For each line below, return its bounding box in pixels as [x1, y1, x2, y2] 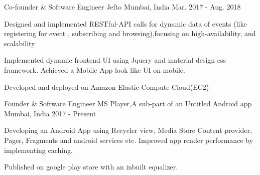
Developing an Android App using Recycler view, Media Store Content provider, [4, 125, 252, 135]
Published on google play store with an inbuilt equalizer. [4, 161, 178, 172]
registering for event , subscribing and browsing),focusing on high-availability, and [4, 28, 256, 39]
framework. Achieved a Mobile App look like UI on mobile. [4, 64, 185, 75]
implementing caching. [4, 144, 73, 155]
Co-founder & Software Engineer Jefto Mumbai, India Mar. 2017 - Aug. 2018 [4, 2, 241, 12]
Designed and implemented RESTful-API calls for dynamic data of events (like [4, 18, 247, 29]
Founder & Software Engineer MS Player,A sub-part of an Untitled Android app [4, 98, 252, 109]
